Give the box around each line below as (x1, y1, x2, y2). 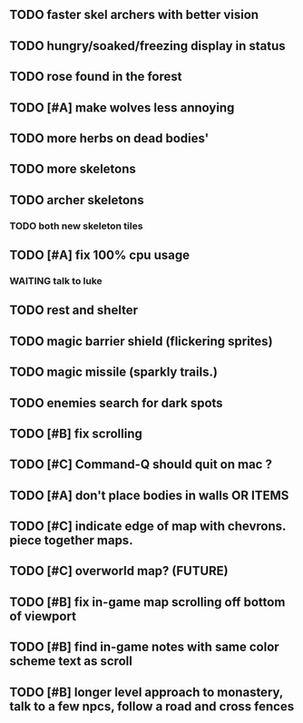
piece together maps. (9, 532, 133, 548)
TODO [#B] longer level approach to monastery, (9, 684, 284, 699)
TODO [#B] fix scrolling (9, 425, 143, 441)
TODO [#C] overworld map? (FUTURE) (9, 563, 229, 579)
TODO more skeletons (9, 161, 136, 177)
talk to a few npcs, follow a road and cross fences (9, 699, 295, 714)
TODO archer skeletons (9, 192, 144, 208)
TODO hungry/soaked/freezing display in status (9, 38, 286, 54)
